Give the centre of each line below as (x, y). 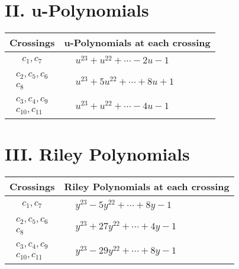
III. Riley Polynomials (97, 154)
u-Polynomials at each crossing (137, 43)
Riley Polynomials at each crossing (147, 187)
